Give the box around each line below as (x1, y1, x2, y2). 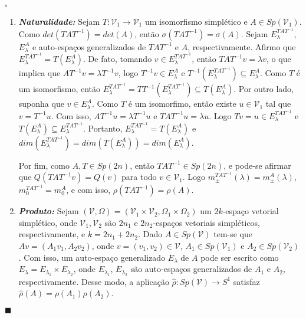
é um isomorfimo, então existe (128, 97, 236, 110)
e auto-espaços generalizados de (32, 40, 146, 53)
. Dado (138, 228, 163, 240)
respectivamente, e (18, 228, 85, 240)
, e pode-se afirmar (223, 159, 291, 171)
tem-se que (213, 228, 252, 240)
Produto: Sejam (18, 205, 79, 217)
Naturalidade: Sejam (18, 15, 100, 27)
